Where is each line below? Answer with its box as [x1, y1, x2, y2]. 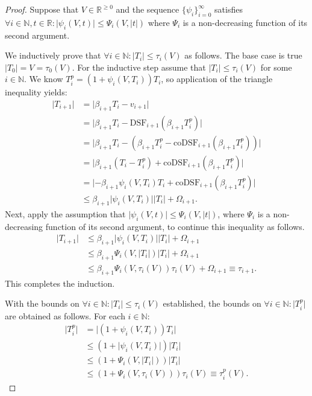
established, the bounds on [163, 297, 261, 310]
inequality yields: [5, 86, 67, 98]
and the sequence [116, 3, 179, 15]
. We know [24, 72, 63, 85]
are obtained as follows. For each [5, 309, 125, 322]
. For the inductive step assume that [72, 60, 206, 73]
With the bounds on [5, 297, 80, 310]
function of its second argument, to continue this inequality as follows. [45, 220, 305, 232]
